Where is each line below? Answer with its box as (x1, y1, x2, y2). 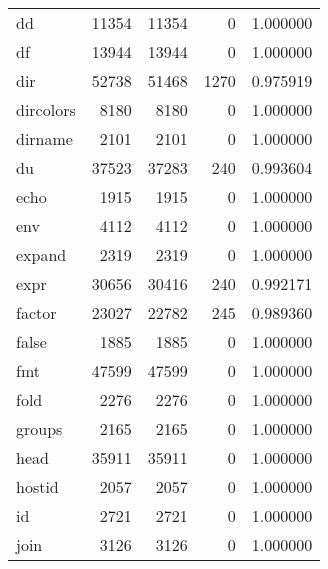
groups (16, 417, 63, 440)
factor (16, 301, 57, 324)
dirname (16, 127, 73, 150)
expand (16, 243, 67, 266)
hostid (16, 475, 59, 498)
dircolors (16, 98, 76, 121)
